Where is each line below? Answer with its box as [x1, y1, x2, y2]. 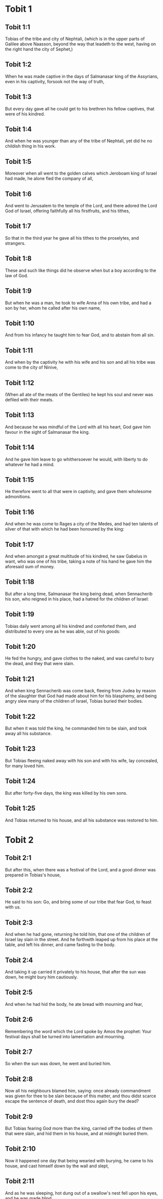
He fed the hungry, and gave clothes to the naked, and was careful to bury [5, 655, 154, 661]
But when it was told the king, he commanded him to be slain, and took [5, 725, 147, 732]
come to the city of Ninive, [5, 364, 58, 370]
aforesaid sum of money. [5, 564, 55, 569]
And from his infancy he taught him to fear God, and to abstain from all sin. [5, 332, 155, 338]
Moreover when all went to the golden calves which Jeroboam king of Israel [5, 170, 157, 177]
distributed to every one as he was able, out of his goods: [5, 628, 121, 634]
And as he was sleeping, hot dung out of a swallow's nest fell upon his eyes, [5, 1190, 158, 1196]
